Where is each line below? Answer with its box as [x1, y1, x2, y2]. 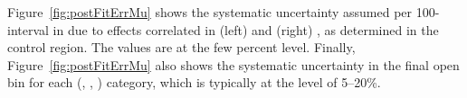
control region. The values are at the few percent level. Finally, [7, 38, 356, 57]
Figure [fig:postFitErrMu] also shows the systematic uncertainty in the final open [7, 55, 460, 74]
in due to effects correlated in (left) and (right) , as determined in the [52, 20, 439, 39]
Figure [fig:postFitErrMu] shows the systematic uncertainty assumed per [7, 3, 413, 21]
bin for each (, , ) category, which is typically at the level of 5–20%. [7, 73, 381, 92]
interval [7, 20, 49, 39]
